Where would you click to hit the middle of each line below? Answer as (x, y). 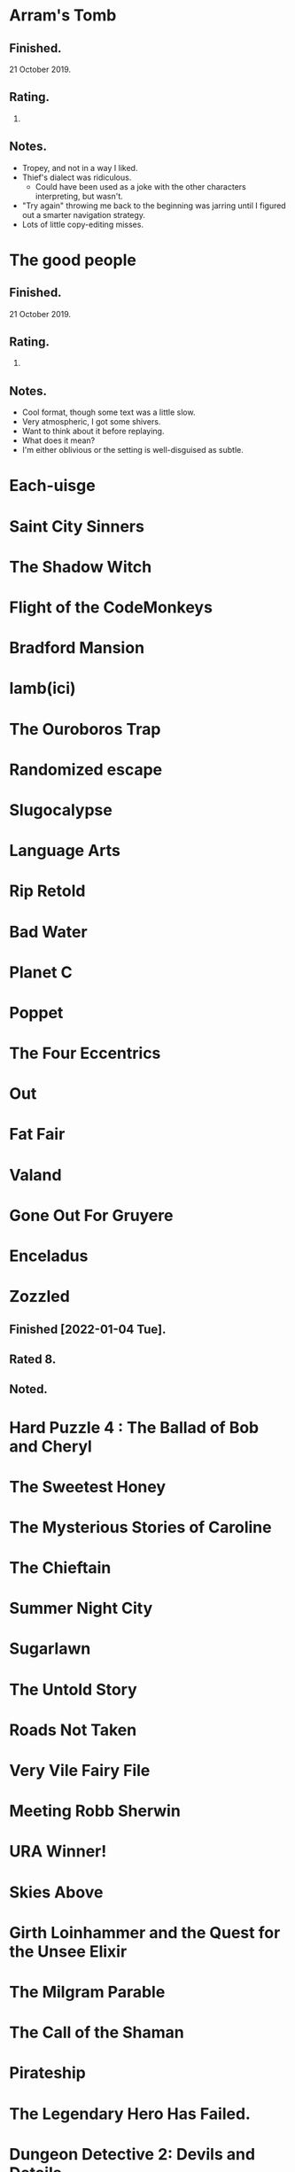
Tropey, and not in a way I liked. (80, 167)
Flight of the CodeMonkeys (111, 607)
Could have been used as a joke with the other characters (140, 186)
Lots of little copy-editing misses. (83, 224)
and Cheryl (51, 1446)
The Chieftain (60, 1568)
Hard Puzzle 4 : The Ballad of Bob (134, 1427)
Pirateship (48, 2073)
